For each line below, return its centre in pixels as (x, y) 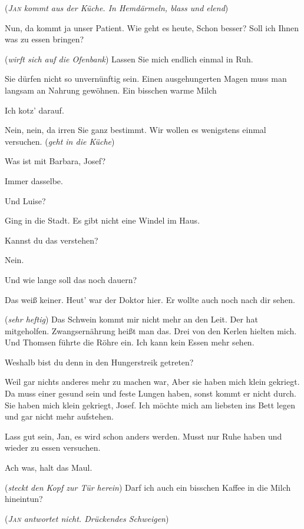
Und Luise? (25, 200)
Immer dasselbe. (34, 180)
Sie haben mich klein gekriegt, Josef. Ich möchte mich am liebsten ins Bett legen (150, 405)
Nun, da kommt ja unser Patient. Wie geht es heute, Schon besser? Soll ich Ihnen (152, 27)
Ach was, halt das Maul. (49, 468)
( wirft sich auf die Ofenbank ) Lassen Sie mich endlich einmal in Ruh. (129, 59)
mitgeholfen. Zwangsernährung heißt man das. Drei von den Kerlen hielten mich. (151, 330)
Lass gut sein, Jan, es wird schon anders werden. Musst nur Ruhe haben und (143, 436)
